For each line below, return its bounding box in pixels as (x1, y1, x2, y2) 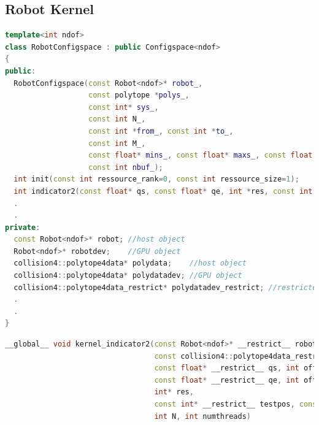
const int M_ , (88, 139, 146, 148)
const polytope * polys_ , (88, 91, 190, 100)
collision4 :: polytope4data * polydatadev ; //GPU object (13, 271, 242, 280)
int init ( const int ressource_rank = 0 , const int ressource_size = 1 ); (13, 175, 299, 184)
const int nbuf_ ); (88, 163, 163, 172)
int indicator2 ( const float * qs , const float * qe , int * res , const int (13, 186, 313, 196)
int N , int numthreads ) (154, 412, 251, 421)
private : (5, 223, 40, 232)
